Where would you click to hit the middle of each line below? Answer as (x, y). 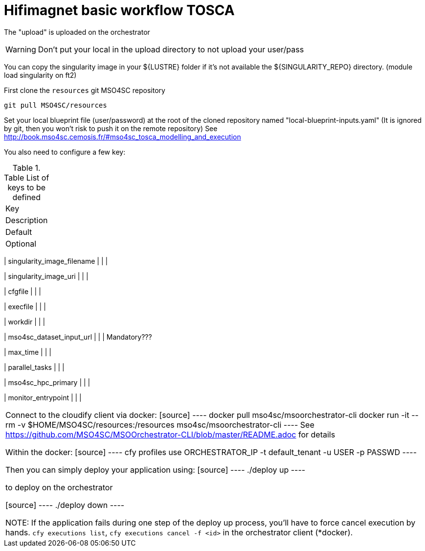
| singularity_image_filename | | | (56, 261)
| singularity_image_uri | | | (46, 276)
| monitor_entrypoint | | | (43, 397)
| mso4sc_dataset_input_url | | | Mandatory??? (78, 337)
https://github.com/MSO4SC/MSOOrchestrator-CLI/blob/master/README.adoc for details (170, 434)
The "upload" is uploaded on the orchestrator (77, 32)
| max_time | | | (28, 352)
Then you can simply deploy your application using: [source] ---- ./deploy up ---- (156, 470)
